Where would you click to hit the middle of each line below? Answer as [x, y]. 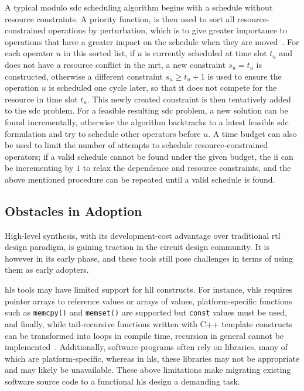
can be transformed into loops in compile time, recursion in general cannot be [144, 335]
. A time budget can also [252, 133]
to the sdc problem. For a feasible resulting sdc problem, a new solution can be [146, 110]
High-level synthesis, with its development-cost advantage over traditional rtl [143, 235]
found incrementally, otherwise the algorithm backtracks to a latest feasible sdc [147, 121]
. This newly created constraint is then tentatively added [189, 99]
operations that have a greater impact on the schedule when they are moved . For [152, 41]
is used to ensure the [245, 76]
